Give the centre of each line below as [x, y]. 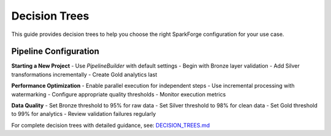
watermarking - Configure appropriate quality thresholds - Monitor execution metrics [119, 94]
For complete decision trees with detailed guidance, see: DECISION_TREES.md [111, 125]
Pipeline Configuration [55, 52]
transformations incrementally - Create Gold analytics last [84, 74]
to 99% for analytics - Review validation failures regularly [84, 114]
